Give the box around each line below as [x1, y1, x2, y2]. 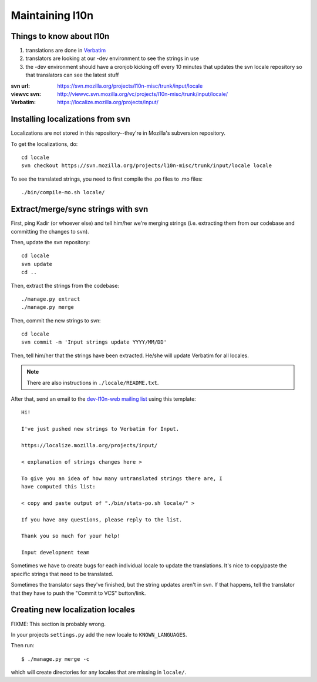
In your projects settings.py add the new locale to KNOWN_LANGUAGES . [11, 631, 187, 638]
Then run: [11, 642, 35, 649]
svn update [21, 261, 53, 267]
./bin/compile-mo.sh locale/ [21, 189, 105, 196]
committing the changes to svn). [11, 228, 89, 235]
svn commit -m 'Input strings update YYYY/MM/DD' [21, 339, 167, 345]
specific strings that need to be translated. [11, 570, 114, 577]
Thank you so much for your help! [21, 533, 120, 540]
